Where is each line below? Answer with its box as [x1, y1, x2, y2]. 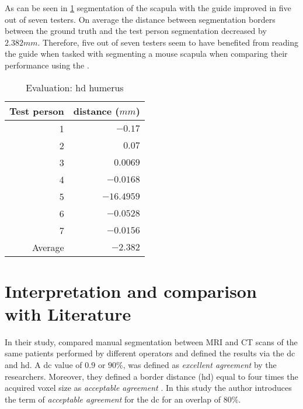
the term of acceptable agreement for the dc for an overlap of [5, 393, 221, 405]
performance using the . [5, 59, 89, 71]
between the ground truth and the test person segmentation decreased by [5, 25, 267, 37]
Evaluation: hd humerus [26, 80, 124, 94]
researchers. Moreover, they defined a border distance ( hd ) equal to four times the [5, 370, 298, 382]
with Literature [5, 301, 131, 325]
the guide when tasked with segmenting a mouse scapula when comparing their [5, 47, 288, 60]
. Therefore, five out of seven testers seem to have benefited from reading [37, 36, 299, 48]
